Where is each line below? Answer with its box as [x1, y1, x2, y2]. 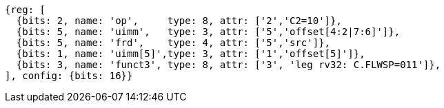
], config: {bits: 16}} [5, 70, 133, 81]
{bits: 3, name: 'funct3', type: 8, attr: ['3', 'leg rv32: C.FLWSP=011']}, [16, 59, 441, 70]
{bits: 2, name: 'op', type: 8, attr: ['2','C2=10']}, [16, 15, 342, 26]
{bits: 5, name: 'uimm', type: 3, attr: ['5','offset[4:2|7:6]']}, [16, 26, 401, 37]
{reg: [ [5, 4, 46, 15]
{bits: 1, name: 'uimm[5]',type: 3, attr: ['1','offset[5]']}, [16, 48, 365, 59]
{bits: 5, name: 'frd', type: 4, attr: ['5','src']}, [16, 37, 331, 48]
